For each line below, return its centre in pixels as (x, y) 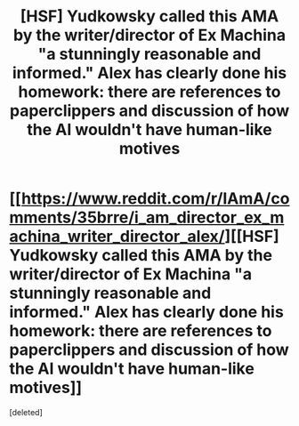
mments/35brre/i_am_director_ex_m (147, 217)
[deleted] (26, 412)
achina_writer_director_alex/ (117, 237)
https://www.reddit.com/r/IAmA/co (155, 199)
